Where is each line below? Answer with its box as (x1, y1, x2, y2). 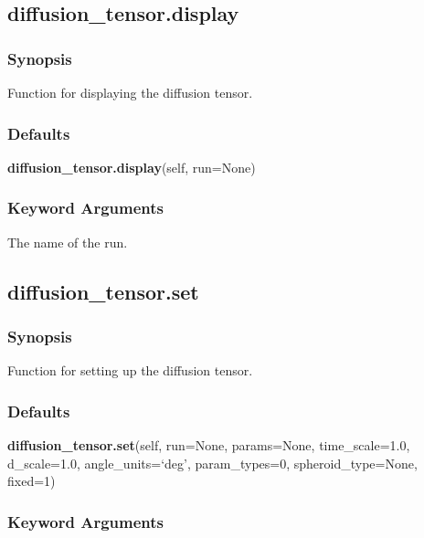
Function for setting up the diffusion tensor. (7, 361, 253, 380)
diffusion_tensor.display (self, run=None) (7, 157, 256, 176)
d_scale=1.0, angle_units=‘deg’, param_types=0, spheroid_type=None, (7, 453, 418, 472)
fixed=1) (7, 471, 56, 491)
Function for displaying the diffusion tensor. (7, 83, 253, 101)
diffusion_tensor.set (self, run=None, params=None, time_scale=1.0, (7, 436, 410, 455)
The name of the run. (7, 232, 128, 251)
